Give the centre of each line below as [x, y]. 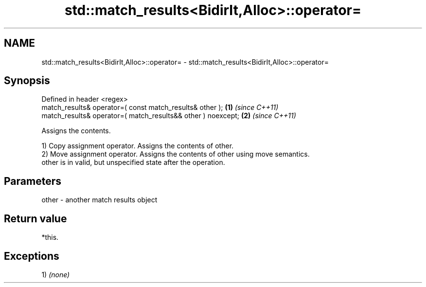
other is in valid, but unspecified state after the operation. [133, 162]
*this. [50, 237]
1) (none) [56, 274]
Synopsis [27, 81]
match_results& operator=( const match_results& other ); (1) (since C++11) [160, 108]
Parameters [33, 181]
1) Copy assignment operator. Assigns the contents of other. [138, 146]
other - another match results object [99, 200]
